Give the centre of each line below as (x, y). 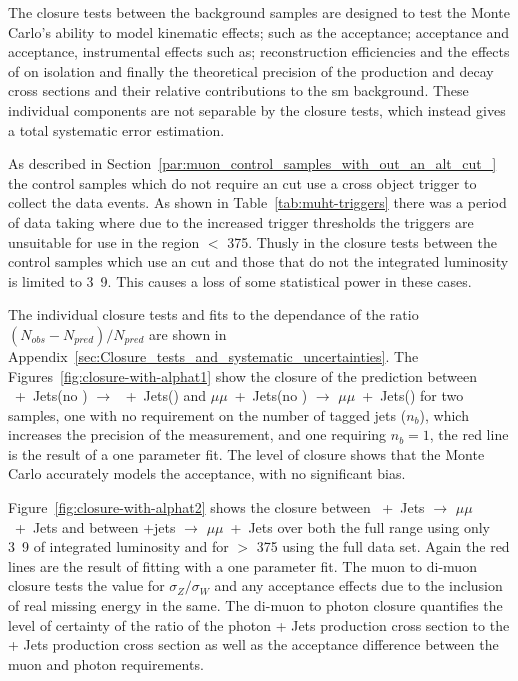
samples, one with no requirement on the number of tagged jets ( (207, 414)
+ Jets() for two (413, 395)
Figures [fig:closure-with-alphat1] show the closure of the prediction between (242, 375)
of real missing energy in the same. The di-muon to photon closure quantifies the (255, 605)
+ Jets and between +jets (95, 526)
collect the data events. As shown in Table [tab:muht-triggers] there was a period (257, 202)
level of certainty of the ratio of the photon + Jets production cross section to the (259, 624)
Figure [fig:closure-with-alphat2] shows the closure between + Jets (216, 507)
